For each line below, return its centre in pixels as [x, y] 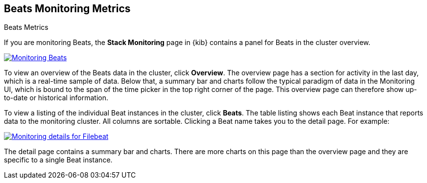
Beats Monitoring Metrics [67, 9]
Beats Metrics [26, 27]
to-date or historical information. [56, 98]
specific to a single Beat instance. [58, 160]
